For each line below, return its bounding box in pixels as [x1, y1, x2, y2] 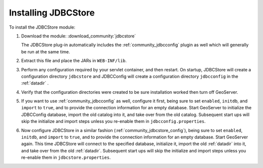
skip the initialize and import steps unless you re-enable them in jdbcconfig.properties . [21, 118, 206, 124]
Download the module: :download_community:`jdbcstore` [21, 33, 136, 39]
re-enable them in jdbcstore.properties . [21, 154, 111, 160]
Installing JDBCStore [9, 7, 95, 18]
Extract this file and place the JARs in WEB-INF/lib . [21, 58, 127, 64]
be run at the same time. [21, 49, 70, 54]
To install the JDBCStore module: [9, 24, 75, 30]
